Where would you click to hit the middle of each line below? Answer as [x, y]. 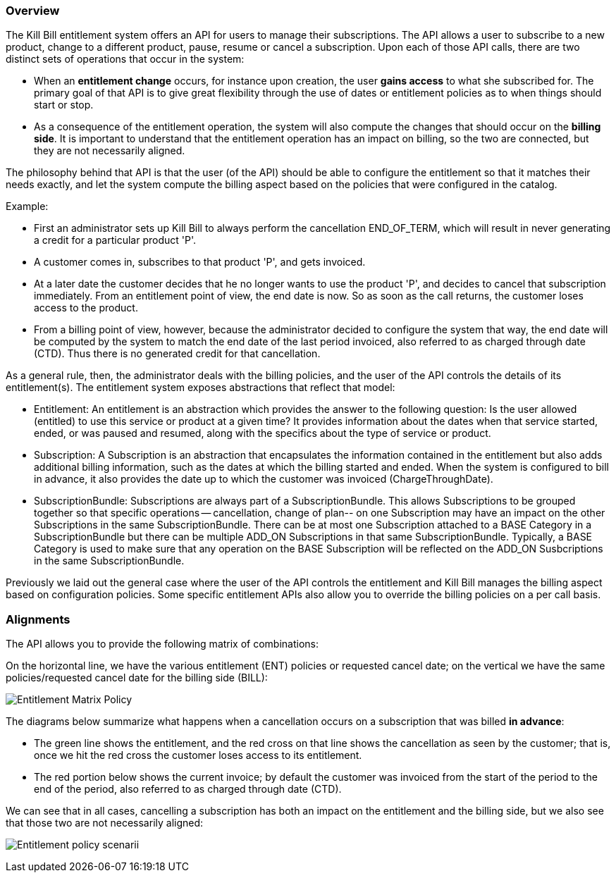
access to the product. [86, 308]
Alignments [38, 619]
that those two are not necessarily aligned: [105, 823]
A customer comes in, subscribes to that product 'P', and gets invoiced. [200, 262]
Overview [33, 11]
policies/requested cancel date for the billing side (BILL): [137, 678]
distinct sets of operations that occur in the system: [125, 59]
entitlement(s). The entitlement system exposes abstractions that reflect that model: [201, 388]
